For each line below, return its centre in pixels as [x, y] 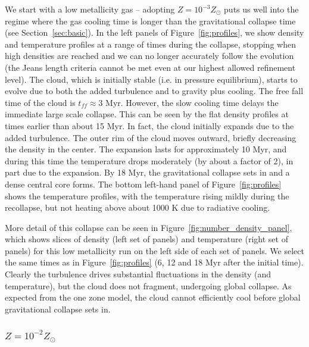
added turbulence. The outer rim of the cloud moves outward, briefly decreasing [151, 137]
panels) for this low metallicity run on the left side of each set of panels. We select [154, 250]
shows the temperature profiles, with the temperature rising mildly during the [147, 196]
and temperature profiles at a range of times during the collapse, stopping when [150, 44]
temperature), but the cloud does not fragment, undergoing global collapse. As [148, 285]
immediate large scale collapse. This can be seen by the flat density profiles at [147, 114]
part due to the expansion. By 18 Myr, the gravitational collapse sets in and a [147, 172]
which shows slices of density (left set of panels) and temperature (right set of [146, 239]
